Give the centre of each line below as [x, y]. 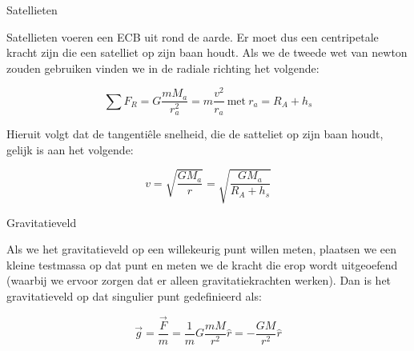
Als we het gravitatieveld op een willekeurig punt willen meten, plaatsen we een [202, 249]
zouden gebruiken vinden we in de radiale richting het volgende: [163, 68]
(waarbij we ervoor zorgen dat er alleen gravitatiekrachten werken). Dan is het [199, 280]
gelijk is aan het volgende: [70, 149]
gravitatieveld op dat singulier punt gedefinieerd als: [134, 296]
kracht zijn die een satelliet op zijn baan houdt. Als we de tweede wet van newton [207, 52]
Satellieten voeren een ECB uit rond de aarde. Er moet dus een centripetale [193, 36]
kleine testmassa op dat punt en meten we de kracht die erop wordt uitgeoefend [202, 264]
